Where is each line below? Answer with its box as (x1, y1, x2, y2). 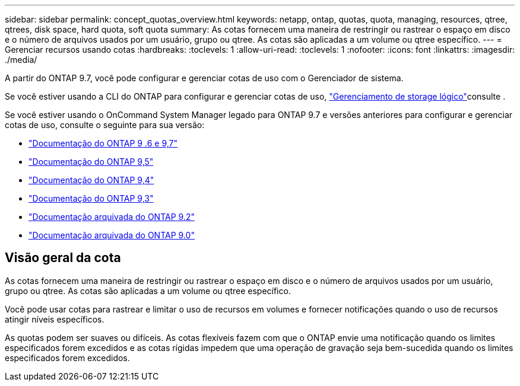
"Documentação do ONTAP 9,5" (28, 157, 154, 167)
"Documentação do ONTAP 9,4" (28, 175, 154, 185)
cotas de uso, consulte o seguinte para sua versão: (5, 120, 205, 130)
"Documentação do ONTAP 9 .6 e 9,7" (28, 138, 177, 148)
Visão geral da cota (5, 250, 121, 266)
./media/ (5, 55, 37, 65)
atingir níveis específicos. (5, 314, 104, 324)
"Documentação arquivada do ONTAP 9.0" (28, 230, 195, 240)
